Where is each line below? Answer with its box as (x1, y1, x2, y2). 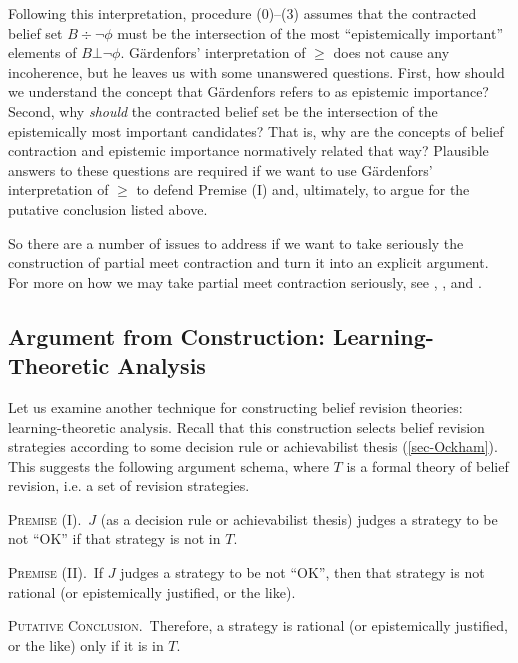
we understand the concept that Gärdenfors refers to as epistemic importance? (8, 81, 489, 102)
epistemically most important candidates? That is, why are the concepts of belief (8, 120, 504, 141)
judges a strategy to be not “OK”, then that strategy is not (120, 562, 485, 583)
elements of (8, 42, 77, 63)
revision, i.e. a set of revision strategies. (8, 475, 250, 496)
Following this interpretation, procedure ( (8, 3, 262, 23)
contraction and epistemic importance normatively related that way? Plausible (8, 140, 489, 161)
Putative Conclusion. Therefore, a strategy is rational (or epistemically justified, (8, 615, 508, 636)
